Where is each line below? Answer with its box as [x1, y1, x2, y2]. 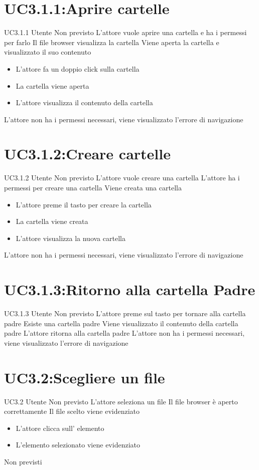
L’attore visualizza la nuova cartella [16, 232, 125, 243]
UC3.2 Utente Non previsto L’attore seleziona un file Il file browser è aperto [4, 396, 238, 406]
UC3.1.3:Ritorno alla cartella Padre [4, 279, 255, 300]
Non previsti [4, 456, 42, 466]
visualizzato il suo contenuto [4, 47, 91, 57]
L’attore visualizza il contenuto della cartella [16, 97, 153, 108]
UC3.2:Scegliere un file [4, 367, 165, 387]
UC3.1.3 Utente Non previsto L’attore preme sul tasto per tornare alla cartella [4, 308, 246, 319]
